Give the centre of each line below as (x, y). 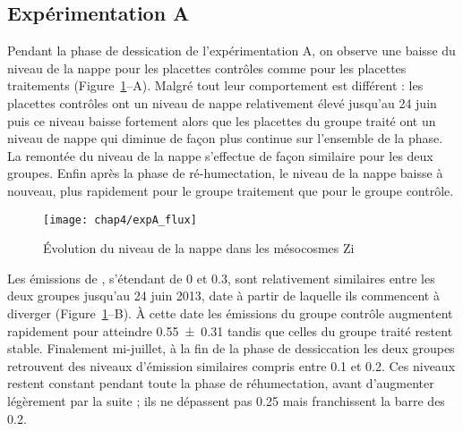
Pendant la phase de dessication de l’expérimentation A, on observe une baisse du (231, 51)
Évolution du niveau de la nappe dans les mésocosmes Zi (199, 248)
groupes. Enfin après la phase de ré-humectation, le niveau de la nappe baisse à (225, 173)
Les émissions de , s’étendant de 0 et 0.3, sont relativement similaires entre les (221, 278)
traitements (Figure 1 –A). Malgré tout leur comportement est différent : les (215, 85)
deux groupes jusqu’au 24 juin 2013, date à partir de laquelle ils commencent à (223, 296)
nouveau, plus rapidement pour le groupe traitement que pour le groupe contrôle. (231, 190)
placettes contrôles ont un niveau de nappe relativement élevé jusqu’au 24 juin (222, 102)
